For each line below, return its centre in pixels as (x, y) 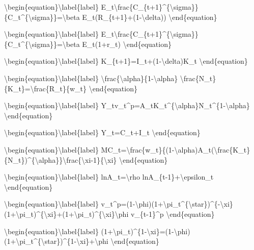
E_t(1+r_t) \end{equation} (127, 44)
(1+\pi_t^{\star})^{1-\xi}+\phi (56, 241)
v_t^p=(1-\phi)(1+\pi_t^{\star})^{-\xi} (167, 204)
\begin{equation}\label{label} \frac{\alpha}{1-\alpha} (91, 78)
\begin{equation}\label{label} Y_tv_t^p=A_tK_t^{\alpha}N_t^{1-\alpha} (127, 105)
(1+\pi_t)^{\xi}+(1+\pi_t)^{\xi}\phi (66, 214)
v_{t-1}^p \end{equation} (173, 214)
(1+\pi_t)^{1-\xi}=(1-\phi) (146, 231)
